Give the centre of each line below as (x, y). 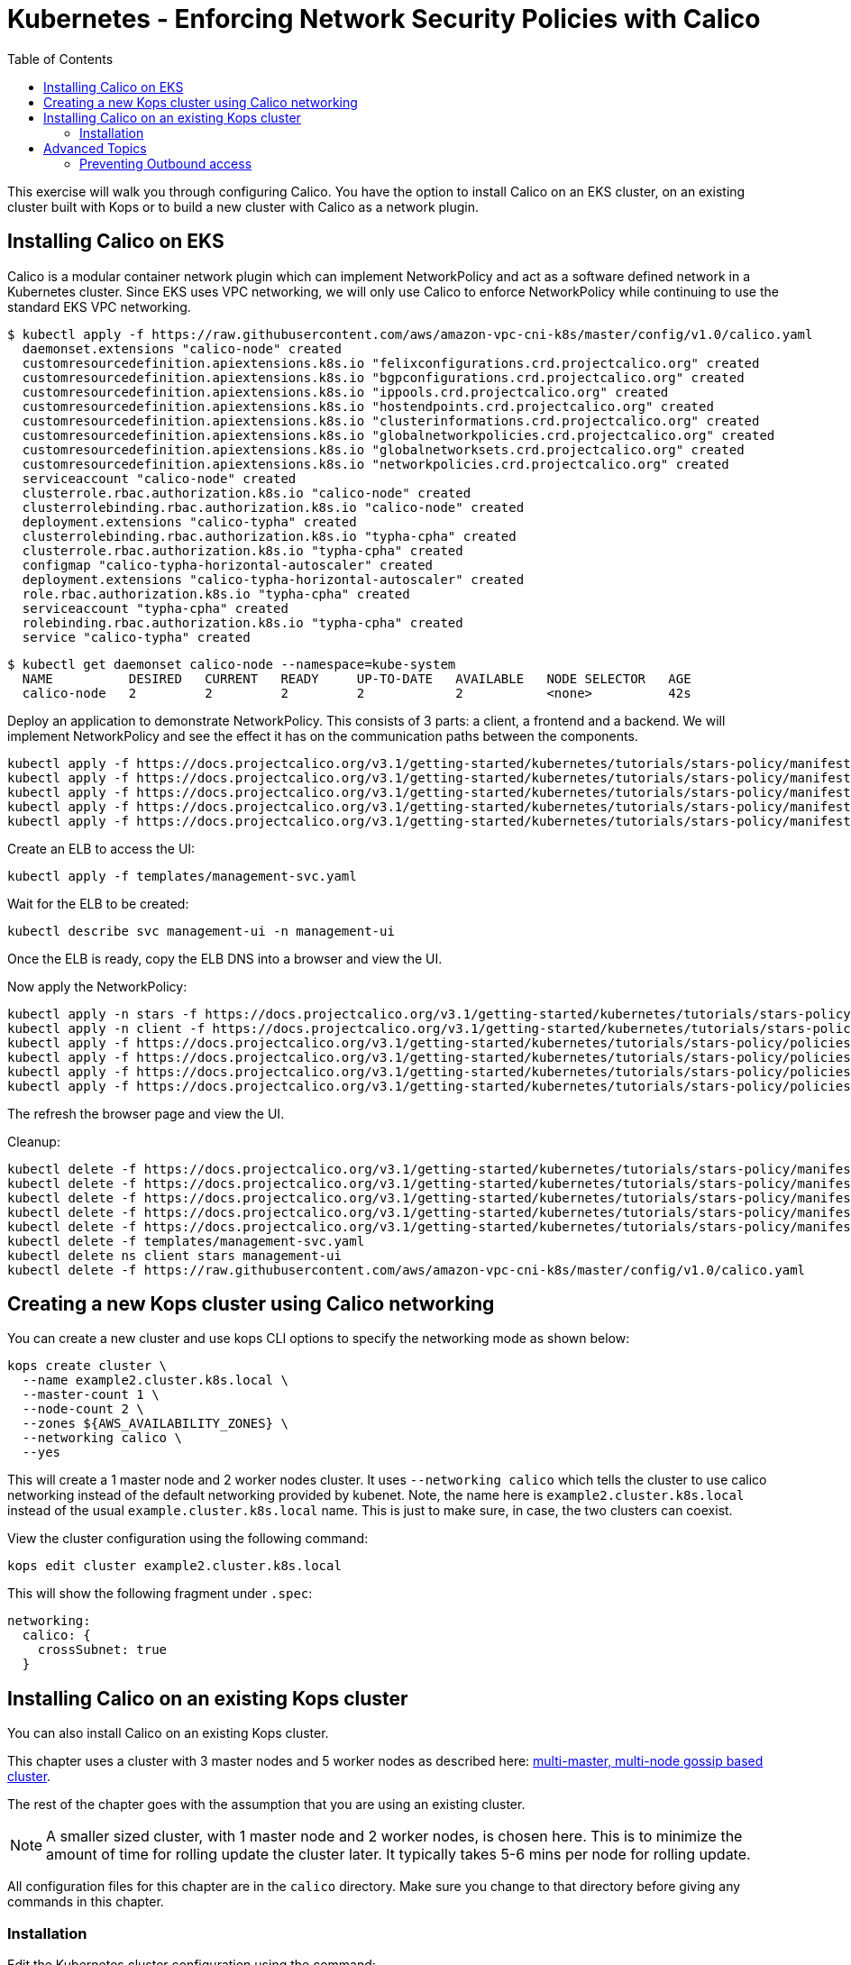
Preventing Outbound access (166, 163)
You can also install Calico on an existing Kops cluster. (168, 1733)
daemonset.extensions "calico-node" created (182, 348)
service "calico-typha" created (136, 637)
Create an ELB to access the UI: (101, 848)
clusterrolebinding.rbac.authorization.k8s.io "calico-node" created (273, 507)
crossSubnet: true (102, 1650)
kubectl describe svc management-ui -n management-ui (201, 931)
